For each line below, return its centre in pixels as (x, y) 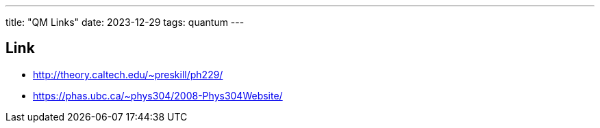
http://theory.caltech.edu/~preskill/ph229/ (128, 74)
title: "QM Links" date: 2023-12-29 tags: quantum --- (125, 22)
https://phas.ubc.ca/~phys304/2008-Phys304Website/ (158, 95)
